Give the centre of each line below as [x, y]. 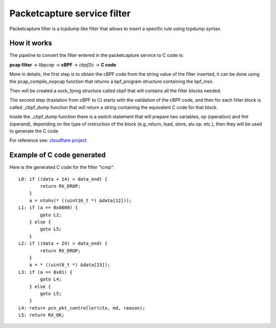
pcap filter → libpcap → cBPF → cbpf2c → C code [63, 64]
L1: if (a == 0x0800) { [48, 208]
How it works [31, 43]
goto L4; [51, 279]
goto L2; [51, 215]
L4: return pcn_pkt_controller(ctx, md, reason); [82, 308]
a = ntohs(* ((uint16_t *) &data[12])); [80, 200]
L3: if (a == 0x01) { [45, 272]
